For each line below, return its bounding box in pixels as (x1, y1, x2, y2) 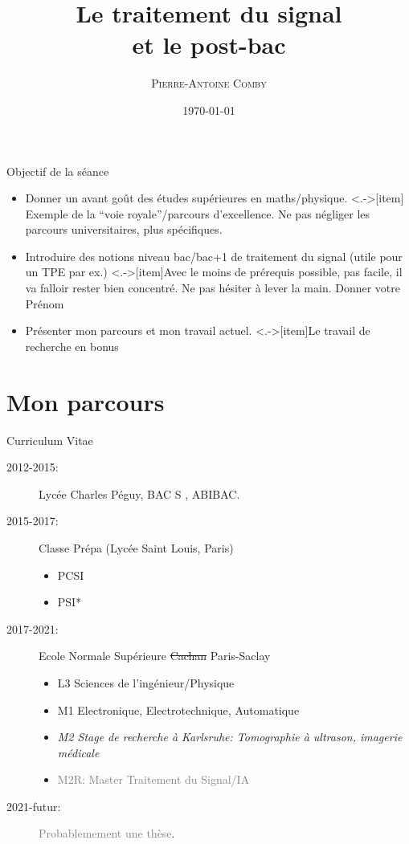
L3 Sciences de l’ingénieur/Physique (57, 674, 235, 691)
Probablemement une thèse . (39, 825, 175, 842)
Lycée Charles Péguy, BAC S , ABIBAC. (39, 485, 240, 502)
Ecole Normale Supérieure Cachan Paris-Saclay (39, 647, 271, 664)
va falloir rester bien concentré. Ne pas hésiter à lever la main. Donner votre (25, 279, 400, 296)
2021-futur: (6, 797, 61, 814)
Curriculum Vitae (6, 431, 93, 448)
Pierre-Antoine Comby (151, 75, 267, 92)
